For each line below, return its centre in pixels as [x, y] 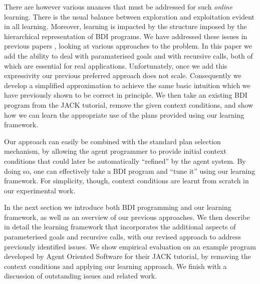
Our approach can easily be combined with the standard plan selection [112, 141]
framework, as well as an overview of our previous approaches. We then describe [127, 217]
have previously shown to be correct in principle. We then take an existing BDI [126, 95]
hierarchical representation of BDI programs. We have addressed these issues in [126, 36]
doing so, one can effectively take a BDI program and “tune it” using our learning [130, 171]
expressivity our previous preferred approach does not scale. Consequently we [123, 75]
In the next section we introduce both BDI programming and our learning [118, 207]
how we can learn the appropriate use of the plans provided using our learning [124, 114]
